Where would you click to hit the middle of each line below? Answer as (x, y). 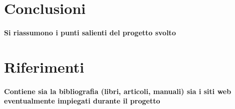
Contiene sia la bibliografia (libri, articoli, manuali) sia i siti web (118, 91)
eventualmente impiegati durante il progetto (82, 101)
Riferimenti (44, 66)
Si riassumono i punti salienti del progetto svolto (90, 32)
